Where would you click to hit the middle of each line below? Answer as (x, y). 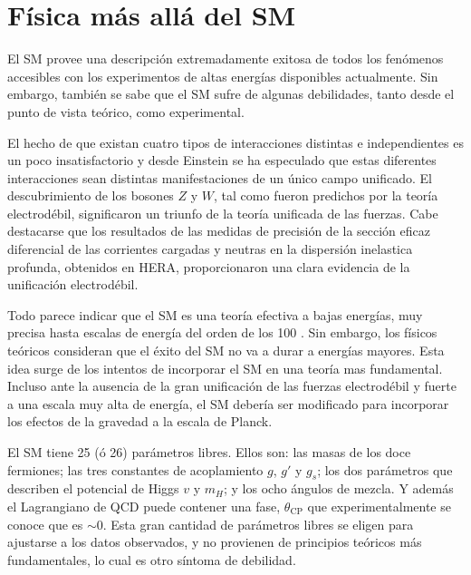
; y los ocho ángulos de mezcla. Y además (339, 488)
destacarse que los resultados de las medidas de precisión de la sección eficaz (219, 231)
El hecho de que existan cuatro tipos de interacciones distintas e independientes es (235, 142)
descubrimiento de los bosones (91, 195)
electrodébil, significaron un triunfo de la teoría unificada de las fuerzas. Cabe (223, 213)
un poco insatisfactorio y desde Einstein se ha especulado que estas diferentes (222, 160)
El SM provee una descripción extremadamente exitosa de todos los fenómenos (226, 58)
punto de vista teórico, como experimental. (126, 111)
